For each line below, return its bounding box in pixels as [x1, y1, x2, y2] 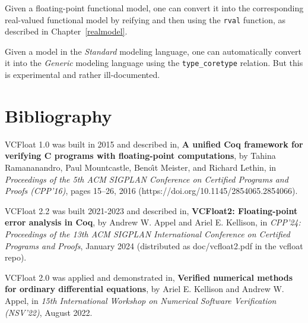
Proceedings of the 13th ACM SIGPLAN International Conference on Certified [5, 227, 290, 240]
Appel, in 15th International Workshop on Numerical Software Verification [5, 294, 277, 306]
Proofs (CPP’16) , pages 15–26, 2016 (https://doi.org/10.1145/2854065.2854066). [5, 184, 298, 197]
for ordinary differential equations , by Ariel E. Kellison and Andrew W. [5, 283, 284, 295]
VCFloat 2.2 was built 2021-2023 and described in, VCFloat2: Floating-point [5, 204, 298, 217]
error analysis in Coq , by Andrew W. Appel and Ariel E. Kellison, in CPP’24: [5, 216, 301, 228]
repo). [5, 251, 27, 264]
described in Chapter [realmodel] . [5, 25, 128, 37]
